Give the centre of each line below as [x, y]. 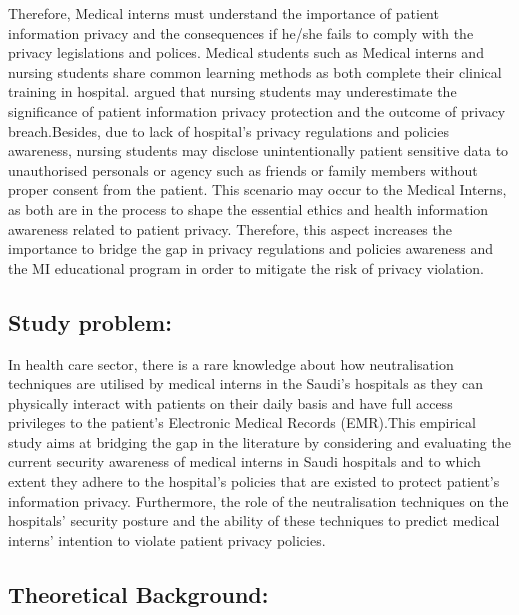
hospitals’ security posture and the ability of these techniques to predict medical [254, 520]
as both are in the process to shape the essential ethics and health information [248, 208]
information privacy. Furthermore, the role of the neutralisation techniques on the [258, 500]
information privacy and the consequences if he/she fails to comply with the [241, 32]
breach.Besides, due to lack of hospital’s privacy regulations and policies [228, 130]
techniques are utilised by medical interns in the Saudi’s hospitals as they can [246, 383]
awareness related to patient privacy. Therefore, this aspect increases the [230, 228]
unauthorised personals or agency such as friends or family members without [243, 169]
